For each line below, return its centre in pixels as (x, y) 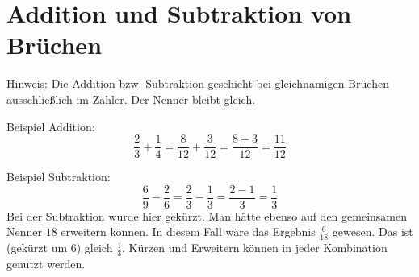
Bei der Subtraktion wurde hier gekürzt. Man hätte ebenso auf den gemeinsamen (207, 215)
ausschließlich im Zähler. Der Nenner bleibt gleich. (131, 99)
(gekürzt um (37, 248)
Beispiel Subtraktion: (59, 177)
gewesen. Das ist (373, 232)
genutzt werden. (46, 264)
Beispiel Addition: (51, 126)
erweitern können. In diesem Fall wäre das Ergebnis (188, 232)
